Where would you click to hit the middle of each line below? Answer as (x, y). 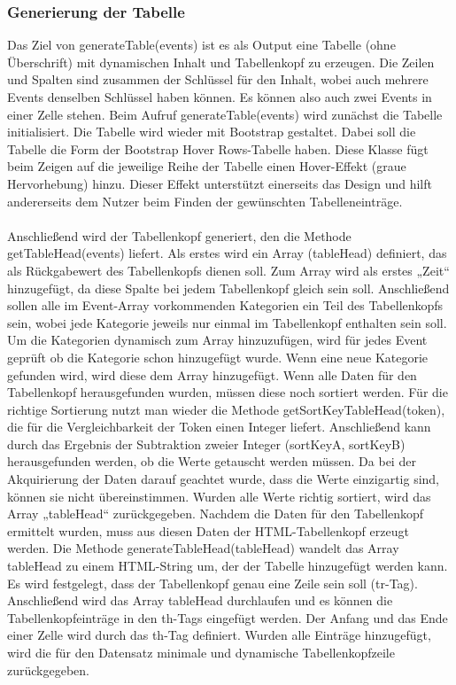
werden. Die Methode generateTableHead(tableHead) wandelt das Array (203, 548)
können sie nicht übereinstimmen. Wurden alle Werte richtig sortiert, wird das (219, 496)
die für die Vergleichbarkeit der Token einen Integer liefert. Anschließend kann (219, 427)
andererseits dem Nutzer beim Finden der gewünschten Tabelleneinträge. (205, 201)
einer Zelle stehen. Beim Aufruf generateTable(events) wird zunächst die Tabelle (225, 114)
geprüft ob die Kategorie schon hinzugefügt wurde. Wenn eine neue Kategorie (218, 357)
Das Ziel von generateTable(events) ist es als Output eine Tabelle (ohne (201, 45)
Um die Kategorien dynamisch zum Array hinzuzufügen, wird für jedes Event (217, 340)
